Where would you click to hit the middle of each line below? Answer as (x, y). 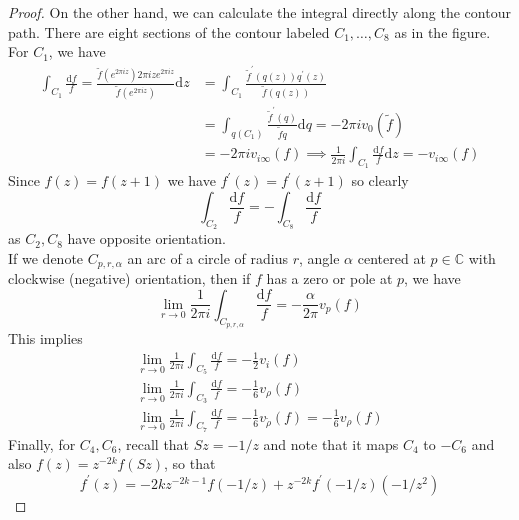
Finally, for (42, 443)
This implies (45, 338)
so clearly (380, 180)
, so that (189, 463)
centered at (391, 257)
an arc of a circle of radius (207, 257)
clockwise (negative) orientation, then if (129, 278)
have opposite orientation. (146, 238)
